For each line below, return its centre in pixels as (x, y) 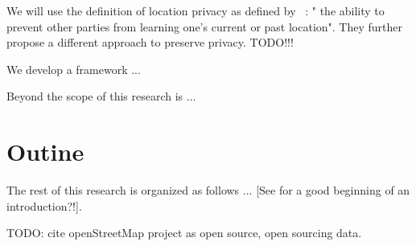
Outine (45, 152)
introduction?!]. (44, 205)
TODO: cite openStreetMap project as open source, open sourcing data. (184, 233)
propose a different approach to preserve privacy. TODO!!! (150, 42)
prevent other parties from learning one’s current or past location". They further (204, 26)
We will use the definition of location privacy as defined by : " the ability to (196, 10)
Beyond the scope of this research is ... (101, 96)
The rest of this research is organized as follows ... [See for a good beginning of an (208, 190)
